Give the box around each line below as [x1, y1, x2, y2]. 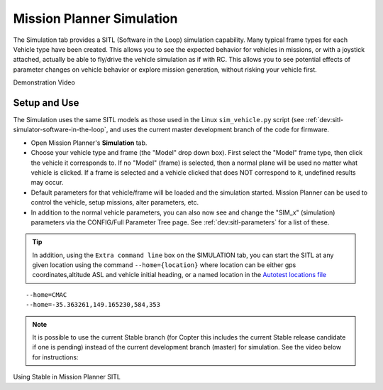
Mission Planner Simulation [13, 11, 178, 26]
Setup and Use [13, 97, 79, 109]
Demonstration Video [13, 78, 76, 87]
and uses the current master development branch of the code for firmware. [109, 125, 330, 134]
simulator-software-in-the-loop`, [13, 125, 109, 134]
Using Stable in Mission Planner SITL [13, 373, 121, 381]
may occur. [30, 178, 64, 187]
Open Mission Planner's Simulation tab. [30, 139, 148, 147]
